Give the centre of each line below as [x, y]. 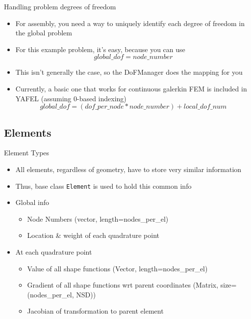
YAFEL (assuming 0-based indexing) [71, 98]
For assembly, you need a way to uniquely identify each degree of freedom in [130, 23]
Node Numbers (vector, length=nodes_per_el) [98, 218]
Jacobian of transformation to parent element [95, 311]
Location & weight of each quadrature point [93, 235]
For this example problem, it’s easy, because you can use [100, 49]
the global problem [44, 33]
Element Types [27, 153]
